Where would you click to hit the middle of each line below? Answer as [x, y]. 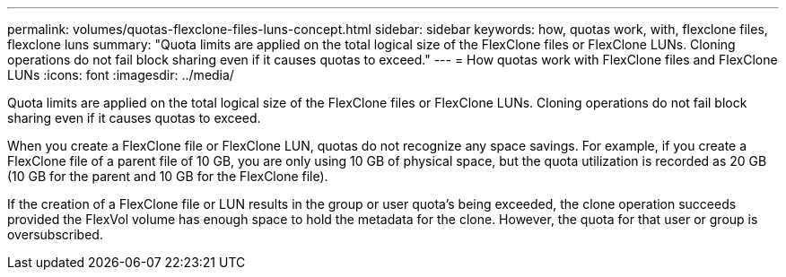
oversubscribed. [55, 234]
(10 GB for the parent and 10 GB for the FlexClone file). [168, 176]
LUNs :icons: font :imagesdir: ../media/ [121, 75]
